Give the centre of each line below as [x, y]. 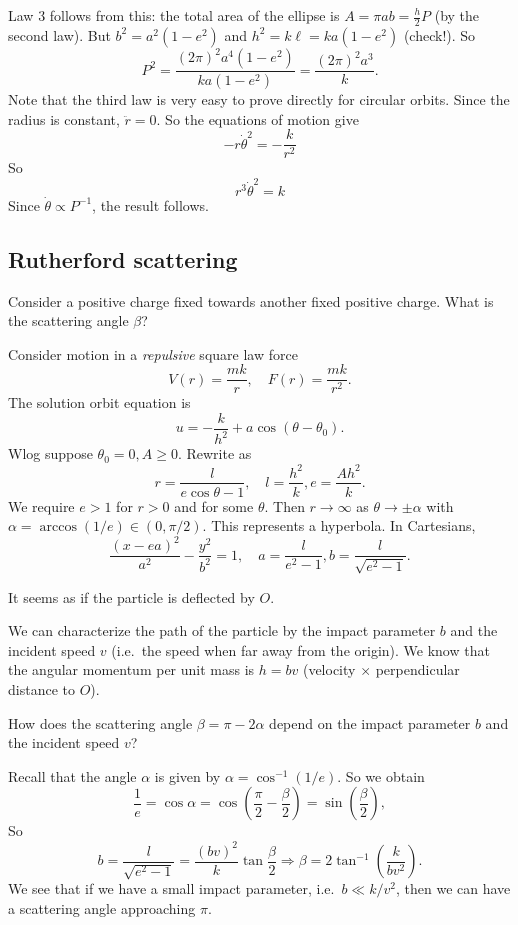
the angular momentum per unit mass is [131, 669]
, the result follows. [150, 204]
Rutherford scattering [123, 258]
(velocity [329, 669]
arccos [58, 527]
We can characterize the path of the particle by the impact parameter [222, 630]
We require [41, 505]
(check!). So [439, 34]
